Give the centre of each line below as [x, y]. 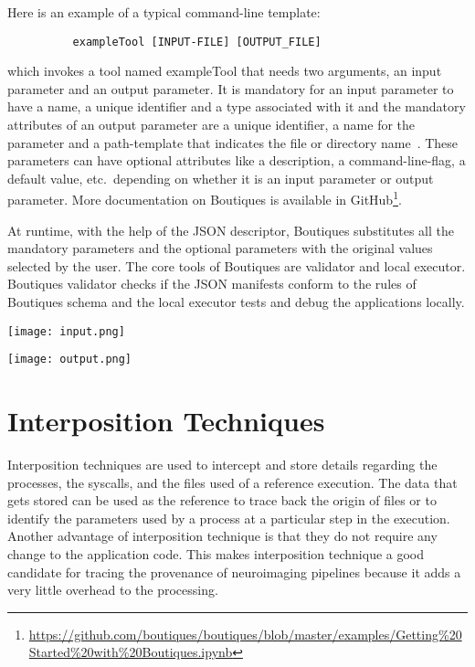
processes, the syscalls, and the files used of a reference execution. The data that [232, 482]
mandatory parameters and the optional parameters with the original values [220, 248]
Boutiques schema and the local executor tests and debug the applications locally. [236, 302]
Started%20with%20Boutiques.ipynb [131, 652]
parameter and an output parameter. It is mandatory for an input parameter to [231, 88]
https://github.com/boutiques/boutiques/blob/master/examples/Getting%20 [245, 634]
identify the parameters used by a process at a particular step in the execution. [229, 518]
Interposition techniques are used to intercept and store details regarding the [222, 465]
